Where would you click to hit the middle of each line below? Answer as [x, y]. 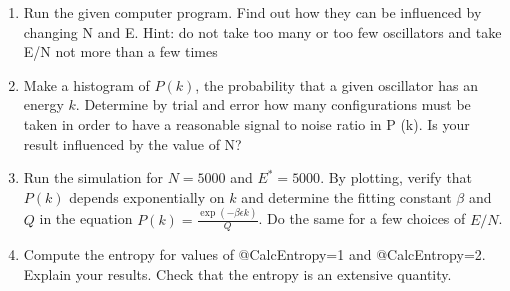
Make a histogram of [86, 84]
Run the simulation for [93, 177]
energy [43, 104]
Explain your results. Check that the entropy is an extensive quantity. [237, 274]
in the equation [86, 218]
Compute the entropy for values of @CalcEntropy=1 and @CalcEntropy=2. [254, 254]
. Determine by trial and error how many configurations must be [273, 104]
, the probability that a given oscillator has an [336, 84]
